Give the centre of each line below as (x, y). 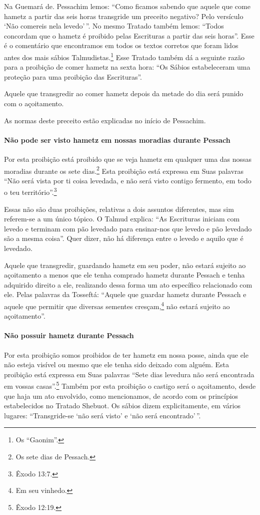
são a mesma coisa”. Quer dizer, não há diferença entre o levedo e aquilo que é (124, 238)
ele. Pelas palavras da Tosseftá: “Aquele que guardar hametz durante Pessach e (125, 294)
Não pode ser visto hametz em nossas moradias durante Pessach (117, 140)
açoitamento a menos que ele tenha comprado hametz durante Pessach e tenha (124, 275)
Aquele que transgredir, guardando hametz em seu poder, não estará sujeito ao (125, 265)
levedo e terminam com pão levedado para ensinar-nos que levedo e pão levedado (128, 228)
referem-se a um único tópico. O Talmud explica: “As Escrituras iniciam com (122, 219)
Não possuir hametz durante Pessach (69, 335)
